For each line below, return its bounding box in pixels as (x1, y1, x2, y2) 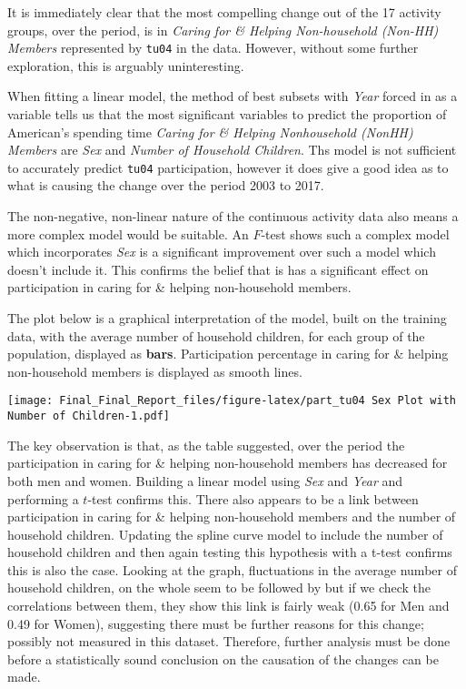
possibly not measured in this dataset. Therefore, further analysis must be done (7, 632, 451, 651)
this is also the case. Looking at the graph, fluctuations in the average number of (7, 560, 457, 579)
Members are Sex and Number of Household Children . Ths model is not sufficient (7, 140, 457, 159)
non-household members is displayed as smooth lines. (7, 361, 302, 380)
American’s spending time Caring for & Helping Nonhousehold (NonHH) (7, 122, 413, 141)
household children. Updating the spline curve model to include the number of (7, 524, 443, 543)
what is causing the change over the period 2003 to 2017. (7, 176, 324, 195)
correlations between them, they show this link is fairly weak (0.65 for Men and (7, 596, 450, 615)
